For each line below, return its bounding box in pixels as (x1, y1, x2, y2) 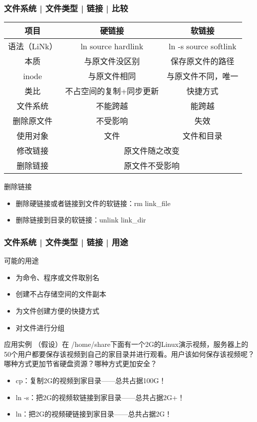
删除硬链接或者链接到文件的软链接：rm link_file (15, 198, 171, 208)
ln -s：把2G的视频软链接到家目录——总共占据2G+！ (15, 392, 185, 402)
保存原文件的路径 (171, 55, 235, 67)
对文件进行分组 (15, 322, 65, 332)
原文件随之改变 (124, 145, 180, 157)
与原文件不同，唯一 (167, 70, 239, 82)
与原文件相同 (88, 70, 136, 82)
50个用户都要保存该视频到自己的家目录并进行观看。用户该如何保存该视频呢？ (4, 348, 255, 359)
